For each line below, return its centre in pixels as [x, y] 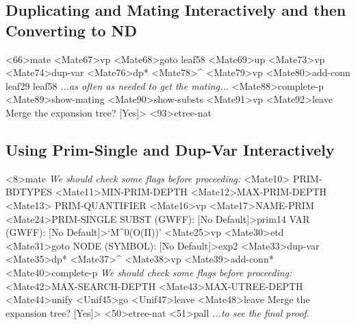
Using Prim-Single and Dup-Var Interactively [170, 149]
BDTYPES [29, 192]
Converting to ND [71, 30]
